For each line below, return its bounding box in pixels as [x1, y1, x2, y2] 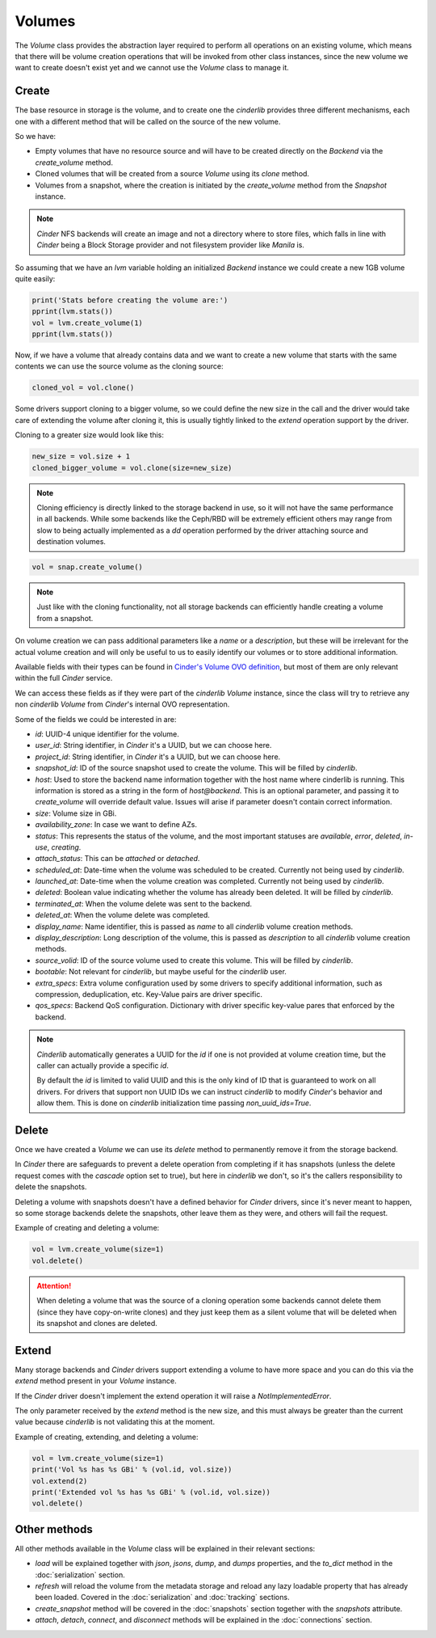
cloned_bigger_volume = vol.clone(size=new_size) [31, 463, 233, 472]
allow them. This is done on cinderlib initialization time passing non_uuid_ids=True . [36, 1098, 312, 1108]
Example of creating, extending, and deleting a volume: [15, 1432, 199, 1442]
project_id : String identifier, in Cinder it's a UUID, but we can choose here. [35, 752, 281, 762]
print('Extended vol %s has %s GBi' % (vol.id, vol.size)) [31, 1488, 270, 1497]
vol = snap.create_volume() [31, 563, 143, 572]
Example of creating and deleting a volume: [15, 1223, 160, 1233]
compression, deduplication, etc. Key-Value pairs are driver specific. [35, 989, 262, 998]
